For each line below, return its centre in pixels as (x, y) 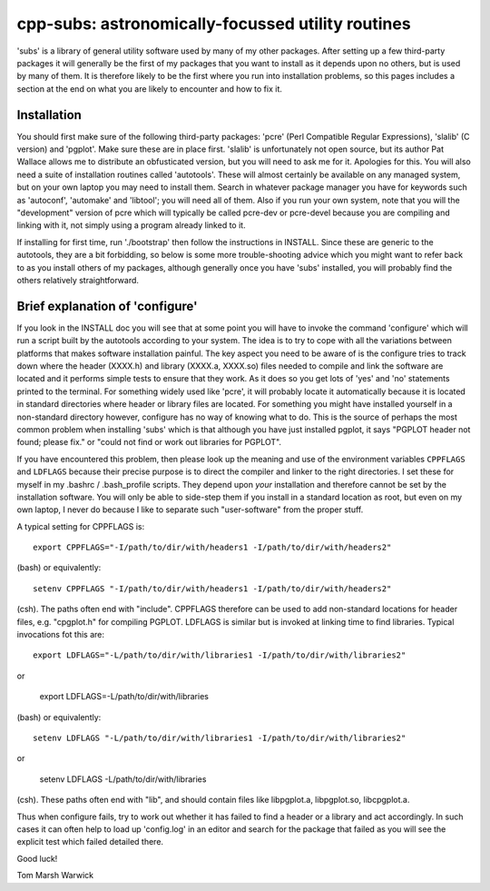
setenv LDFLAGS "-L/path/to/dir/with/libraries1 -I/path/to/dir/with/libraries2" (220, 738)
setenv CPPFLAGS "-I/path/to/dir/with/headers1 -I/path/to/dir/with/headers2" (212, 589)
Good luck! (37, 858)
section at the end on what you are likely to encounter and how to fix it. (150, 89)
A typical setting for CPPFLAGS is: (81, 526)
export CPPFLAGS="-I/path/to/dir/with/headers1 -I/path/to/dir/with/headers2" (212, 548)
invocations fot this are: (60, 635)
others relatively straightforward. (78, 280)
